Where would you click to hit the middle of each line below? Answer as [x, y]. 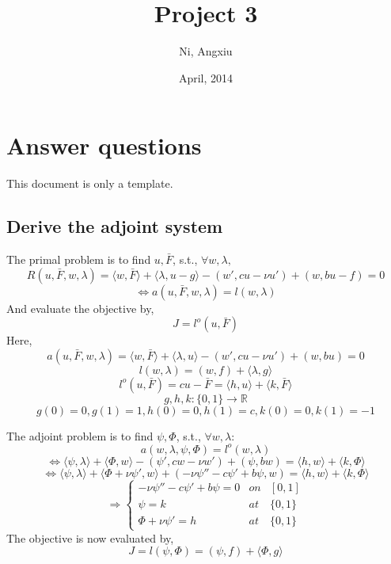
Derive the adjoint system [115, 226]
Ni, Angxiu [206, 51]
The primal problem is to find [79, 259]
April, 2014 [206, 77]
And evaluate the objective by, [80, 308]
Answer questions [104, 145]
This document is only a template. [90, 183]
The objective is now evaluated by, [90, 537]
